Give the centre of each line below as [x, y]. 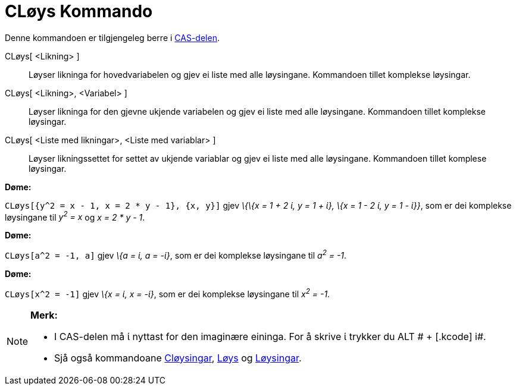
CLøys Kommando [79, 11]
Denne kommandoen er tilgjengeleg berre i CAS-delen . [112, 37]
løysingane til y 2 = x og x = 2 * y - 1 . [75, 216]
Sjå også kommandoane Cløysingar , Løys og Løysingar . [178, 358]
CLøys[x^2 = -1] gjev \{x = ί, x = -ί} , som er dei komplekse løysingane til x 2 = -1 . [168, 293]
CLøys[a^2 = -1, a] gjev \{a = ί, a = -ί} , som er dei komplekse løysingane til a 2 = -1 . [176, 255]
